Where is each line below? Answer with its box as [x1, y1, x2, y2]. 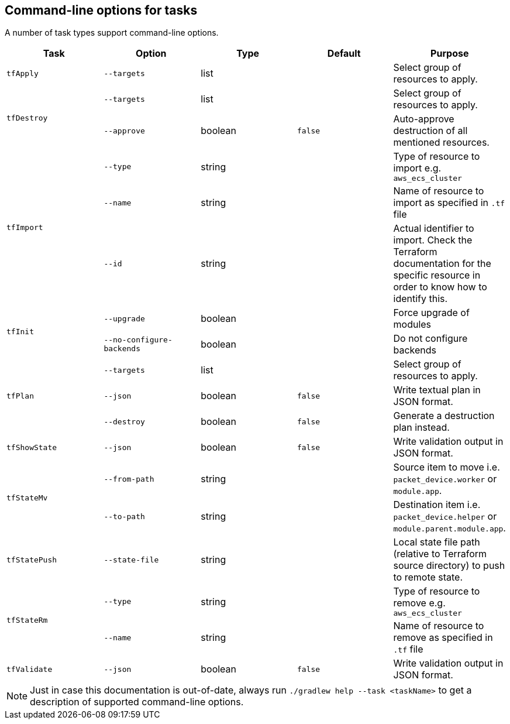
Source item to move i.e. [393, 461, 500, 473]
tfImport [6, 223, 43, 232]
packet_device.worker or [393, 473, 497, 485]
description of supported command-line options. [30, 696, 244, 708]
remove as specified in [393, 632, 493, 644]
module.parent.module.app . [393, 522, 506, 534]
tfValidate [6, 664, 53, 674]
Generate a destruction [393, 410, 495, 422]
